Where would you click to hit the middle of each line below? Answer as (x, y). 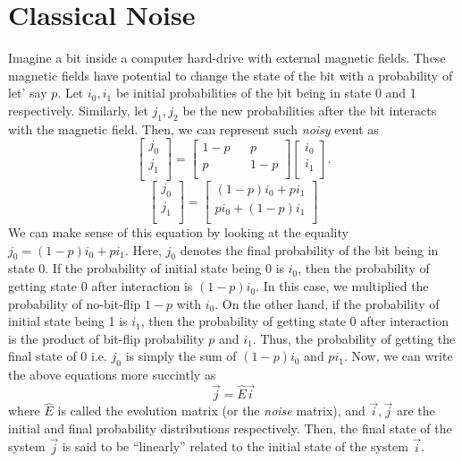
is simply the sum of (181, 356)
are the (416, 411)
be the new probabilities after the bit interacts (310, 110)
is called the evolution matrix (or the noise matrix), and (211, 411)
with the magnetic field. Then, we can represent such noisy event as (193, 128)
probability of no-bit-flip (75, 303)
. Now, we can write (398, 356)
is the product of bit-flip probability (106, 338)
